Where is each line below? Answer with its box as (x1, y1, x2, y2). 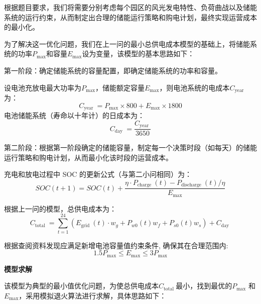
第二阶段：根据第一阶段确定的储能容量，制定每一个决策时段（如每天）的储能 (4, 142, 257, 153)
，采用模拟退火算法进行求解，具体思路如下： (19, 290, 167, 300)
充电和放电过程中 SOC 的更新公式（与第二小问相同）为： (4, 169, 192, 179)
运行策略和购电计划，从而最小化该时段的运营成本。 (4, 152, 173, 162)
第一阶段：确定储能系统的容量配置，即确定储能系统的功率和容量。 (4, 65, 222, 75)
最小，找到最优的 (176, 280, 232, 291)
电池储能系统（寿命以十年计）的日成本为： (4, 110, 145, 121)
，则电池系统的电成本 (159, 82, 230, 92)
